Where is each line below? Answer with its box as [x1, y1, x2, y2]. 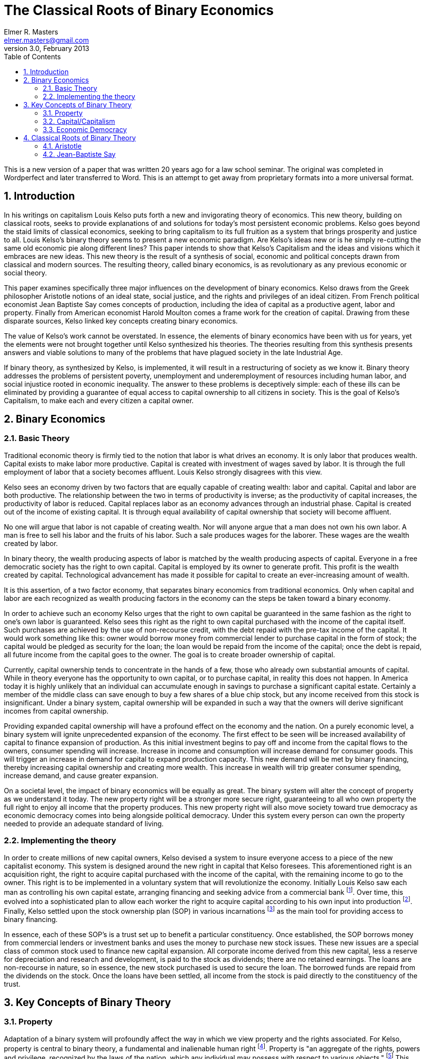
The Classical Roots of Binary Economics [4, 2, 274, 18]
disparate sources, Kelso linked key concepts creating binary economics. [4, 316, 238, 325]
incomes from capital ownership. [4, 706, 109, 715]
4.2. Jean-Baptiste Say [43, 150, 116, 158]
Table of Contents [4, 52, 61, 61]
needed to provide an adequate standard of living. [4, 819, 164, 828]
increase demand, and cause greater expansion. [4, 771, 158, 780]
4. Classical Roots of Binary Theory [23, 133, 136, 142]
